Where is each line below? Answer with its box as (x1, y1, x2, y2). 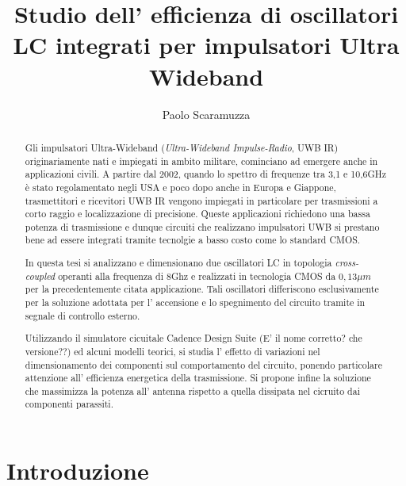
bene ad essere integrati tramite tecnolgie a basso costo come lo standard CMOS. (25, 233, 361, 247)
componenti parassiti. (25, 397, 113, 411)
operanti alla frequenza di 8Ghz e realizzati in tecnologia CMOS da (58, 269, 336, 282)
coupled (25, 269, 56, 282)
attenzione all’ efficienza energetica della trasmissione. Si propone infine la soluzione (25, 371, 371, 385)
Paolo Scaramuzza (162, 105, 251, 122)
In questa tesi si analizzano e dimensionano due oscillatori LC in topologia (25, 256, 332, 270)
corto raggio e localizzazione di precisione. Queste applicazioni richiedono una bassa (25, 207, 370, 220)
